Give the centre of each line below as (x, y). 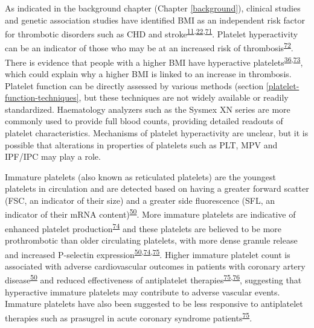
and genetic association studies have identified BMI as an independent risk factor (155, 20)
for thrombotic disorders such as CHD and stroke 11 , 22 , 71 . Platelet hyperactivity (152, 33)
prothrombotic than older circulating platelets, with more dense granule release (151, 240)
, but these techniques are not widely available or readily (184, 97)
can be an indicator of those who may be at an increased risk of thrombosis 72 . (149, 47)
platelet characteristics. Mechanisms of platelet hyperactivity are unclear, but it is (157, 132)
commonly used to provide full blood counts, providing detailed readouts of (144, 121)
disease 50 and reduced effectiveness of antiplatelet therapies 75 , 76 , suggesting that (153, 279)
